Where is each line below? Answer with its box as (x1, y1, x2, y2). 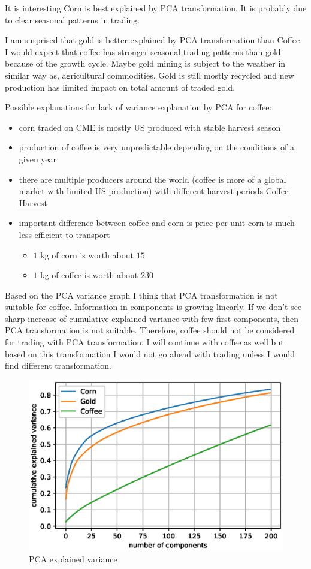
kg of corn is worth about (40, 248, 134, 261)
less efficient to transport (19, 228, 110, 240)
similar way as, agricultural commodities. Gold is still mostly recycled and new (5, 68, 294, 81)
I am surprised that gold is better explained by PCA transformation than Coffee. (5, 34, 303, 46)
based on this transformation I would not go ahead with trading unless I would (5, 347, 295, 360)
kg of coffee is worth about (40, 269, 138, 281)
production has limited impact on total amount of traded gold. (5, 80, 235, 93)
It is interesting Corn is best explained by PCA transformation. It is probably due (5, 2, 307, 14)
